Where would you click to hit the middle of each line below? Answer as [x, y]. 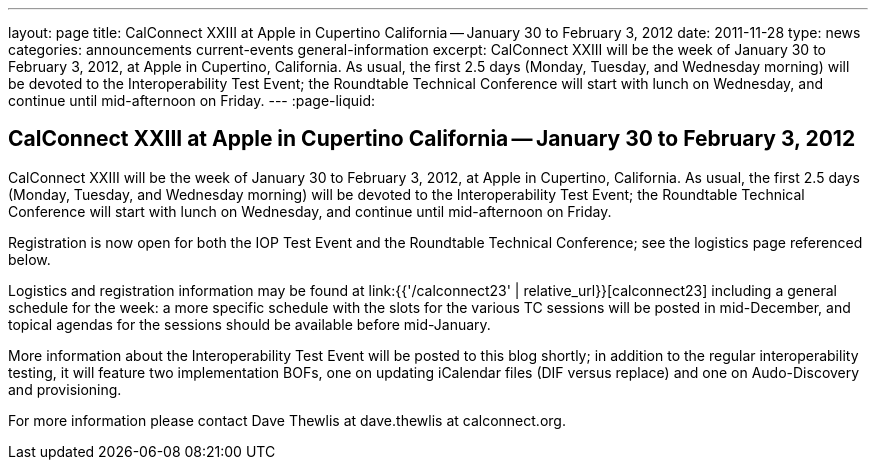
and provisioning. [65, 389]
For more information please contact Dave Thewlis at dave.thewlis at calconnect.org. [287, 420]
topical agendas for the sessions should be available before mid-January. [249, 324]
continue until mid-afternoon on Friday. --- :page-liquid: [192, 100]
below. [29, 259]
